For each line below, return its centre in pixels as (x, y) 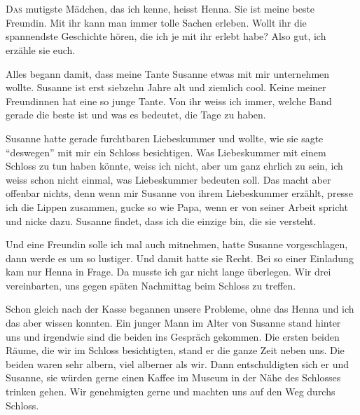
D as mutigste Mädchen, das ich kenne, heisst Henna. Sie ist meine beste (160, 9)
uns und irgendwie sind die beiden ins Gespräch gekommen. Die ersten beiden (173, 336)
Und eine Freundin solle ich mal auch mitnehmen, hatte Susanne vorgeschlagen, (177, 244)
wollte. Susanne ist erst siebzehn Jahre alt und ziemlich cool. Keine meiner (166, 87)
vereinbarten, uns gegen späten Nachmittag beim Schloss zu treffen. (151, 285)
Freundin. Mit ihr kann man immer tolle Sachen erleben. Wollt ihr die (156, 22)
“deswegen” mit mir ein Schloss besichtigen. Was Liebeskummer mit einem (166, 152)
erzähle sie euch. (41, 49)
